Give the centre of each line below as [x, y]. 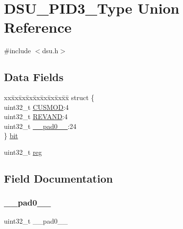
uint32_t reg [23, 152]
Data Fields [34, 77]
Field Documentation [59, 178]
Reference [38, 27]
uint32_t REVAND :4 [36, 116]
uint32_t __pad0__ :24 [40, 126]
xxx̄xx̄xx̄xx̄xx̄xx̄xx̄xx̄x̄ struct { [49, 97]
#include [18, 51]
